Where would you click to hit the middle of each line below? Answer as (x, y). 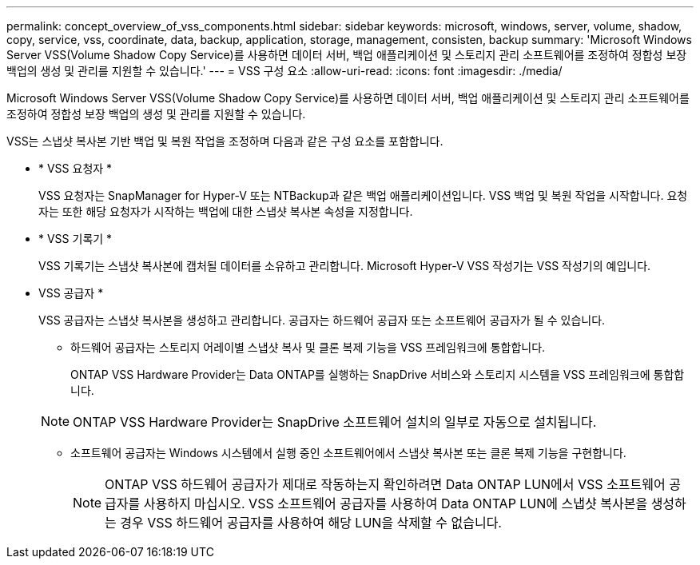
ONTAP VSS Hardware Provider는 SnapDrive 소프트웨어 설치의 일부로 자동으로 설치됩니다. (335, 422)
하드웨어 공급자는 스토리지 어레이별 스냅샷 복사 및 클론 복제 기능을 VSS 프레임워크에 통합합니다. (308, 347)
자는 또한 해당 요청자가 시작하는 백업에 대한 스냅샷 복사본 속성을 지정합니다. (226, 211)
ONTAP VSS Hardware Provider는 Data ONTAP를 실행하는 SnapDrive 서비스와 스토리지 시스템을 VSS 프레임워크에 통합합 (378, 374)
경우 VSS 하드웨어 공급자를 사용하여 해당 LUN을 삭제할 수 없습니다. (311, 523)
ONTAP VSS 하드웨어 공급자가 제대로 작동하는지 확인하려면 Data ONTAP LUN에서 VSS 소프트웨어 (385, 484)
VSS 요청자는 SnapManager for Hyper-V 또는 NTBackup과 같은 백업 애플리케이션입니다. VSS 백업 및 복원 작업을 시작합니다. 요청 (363, 195)
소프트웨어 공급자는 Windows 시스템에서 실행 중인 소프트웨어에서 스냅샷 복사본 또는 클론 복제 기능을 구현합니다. (348, 453)
